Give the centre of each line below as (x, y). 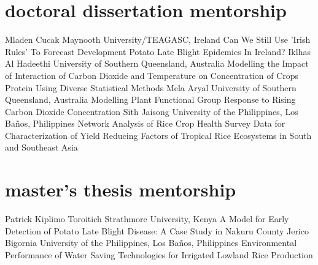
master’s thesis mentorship (121, 189)
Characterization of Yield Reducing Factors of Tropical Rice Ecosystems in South (158, 135)
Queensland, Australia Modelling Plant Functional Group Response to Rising (150, 99)
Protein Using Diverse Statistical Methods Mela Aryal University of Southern (151, 87)
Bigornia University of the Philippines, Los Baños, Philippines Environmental (151, 243)
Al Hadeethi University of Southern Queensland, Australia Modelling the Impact (157, 63)
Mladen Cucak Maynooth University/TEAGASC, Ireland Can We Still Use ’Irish (158, 39)
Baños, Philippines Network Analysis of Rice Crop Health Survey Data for (145, 123)
